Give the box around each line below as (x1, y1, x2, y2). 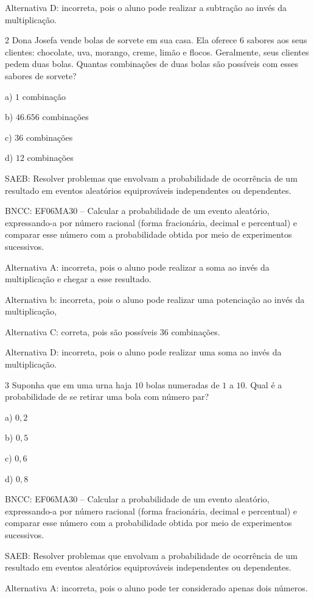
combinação (22, 90, 66, 102)
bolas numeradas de (145, 378, 220, 391)
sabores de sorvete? (5, 69, 77, 82)
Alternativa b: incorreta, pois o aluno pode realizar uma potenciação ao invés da (5, 293, 305, 305)
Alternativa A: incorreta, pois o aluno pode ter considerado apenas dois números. (5, 581, 308, 594)
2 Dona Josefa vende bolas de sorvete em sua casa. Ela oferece (5, 34, 237, 46)
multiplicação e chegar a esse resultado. (5, 272, 152, 285)
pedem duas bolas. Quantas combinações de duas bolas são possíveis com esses (5, 57, 298, 70)
